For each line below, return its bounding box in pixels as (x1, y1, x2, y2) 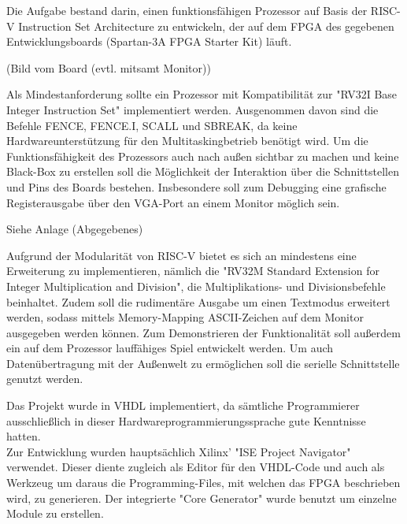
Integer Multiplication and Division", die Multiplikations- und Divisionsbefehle (6, 277, 386, 294)
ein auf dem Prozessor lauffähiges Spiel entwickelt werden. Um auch (6, 340, 334, 356)
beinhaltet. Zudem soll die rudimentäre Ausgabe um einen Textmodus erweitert (6, 293, 390, 310)
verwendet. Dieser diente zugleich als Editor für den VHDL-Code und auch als (6, 459, 385, 475)
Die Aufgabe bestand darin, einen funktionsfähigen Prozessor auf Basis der (6, 2, 368, 18)
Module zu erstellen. (6, 505, 104, 522)
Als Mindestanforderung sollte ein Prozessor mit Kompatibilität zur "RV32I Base (6, 86, 398, 102)
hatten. (6, 428, 41, 444)
